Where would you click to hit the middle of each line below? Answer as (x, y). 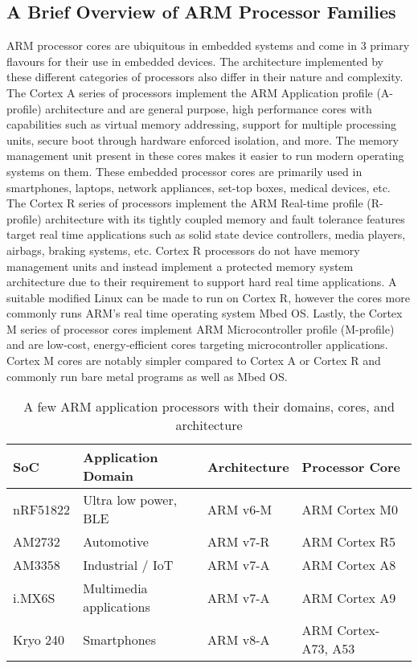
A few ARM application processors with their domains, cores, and (209, 407)
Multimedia (115, 588)
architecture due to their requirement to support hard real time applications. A (202, 282)
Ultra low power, (130, 500)
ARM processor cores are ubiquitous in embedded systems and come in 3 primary (208, 45)
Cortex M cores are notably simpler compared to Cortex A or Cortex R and (194, 361)
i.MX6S (34, 597)
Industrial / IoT (128, 565)
